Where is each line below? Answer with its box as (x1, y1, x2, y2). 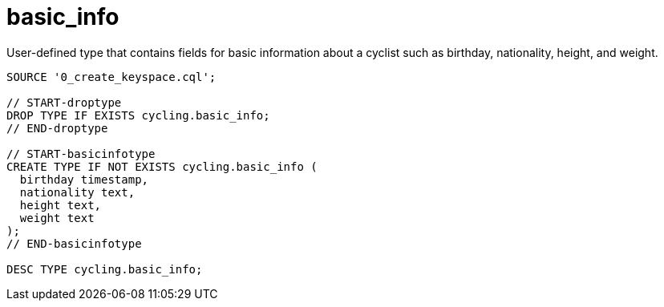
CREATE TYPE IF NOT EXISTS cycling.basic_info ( (6, 160, 318, 173)
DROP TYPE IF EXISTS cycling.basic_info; (6, 108, 270, 122)
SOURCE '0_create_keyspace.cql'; (6, 70, 217, 83)
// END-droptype (6, 121, 108, 135)
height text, (19, 198, 102, 212)
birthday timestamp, (19, 172, 149, 186)
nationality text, (19, 185, 136, 199)
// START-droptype (6, 95, 122, 109)
